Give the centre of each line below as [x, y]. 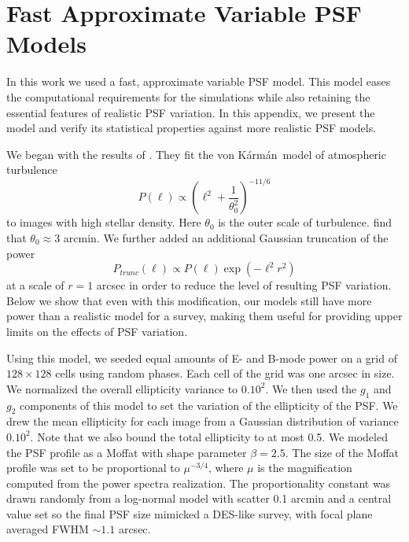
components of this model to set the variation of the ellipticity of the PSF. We [209, 405]
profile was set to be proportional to [93, 468]
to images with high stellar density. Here [104, 222]
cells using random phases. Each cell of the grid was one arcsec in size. [225, 373]
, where [226, 468]
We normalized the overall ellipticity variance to [122, 388]
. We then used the [311, 388]
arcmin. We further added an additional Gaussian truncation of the [226, 237]
